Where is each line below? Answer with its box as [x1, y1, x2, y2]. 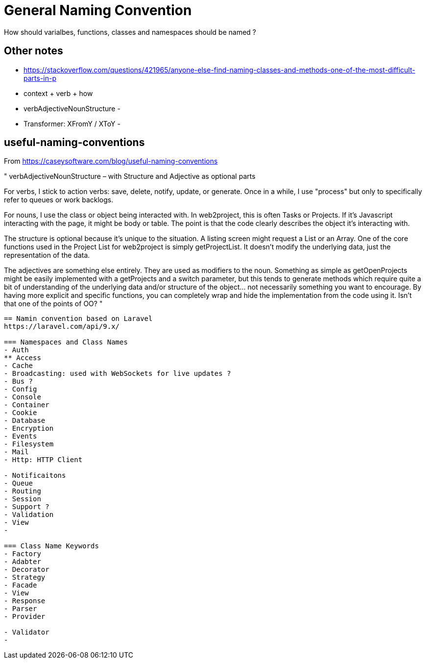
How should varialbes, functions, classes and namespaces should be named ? [4, 27, 257, 36]
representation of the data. [4, 251, 90, 260]
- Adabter [4, 558, 41, 566]
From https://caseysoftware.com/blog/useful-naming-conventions [4, 157, 218, 166]
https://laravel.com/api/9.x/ [4, 322, 120, 331]
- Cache [4, 362, 33, 370]
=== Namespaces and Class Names [4, 338, 128, 346]
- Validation [4, 511, 54, 519]
